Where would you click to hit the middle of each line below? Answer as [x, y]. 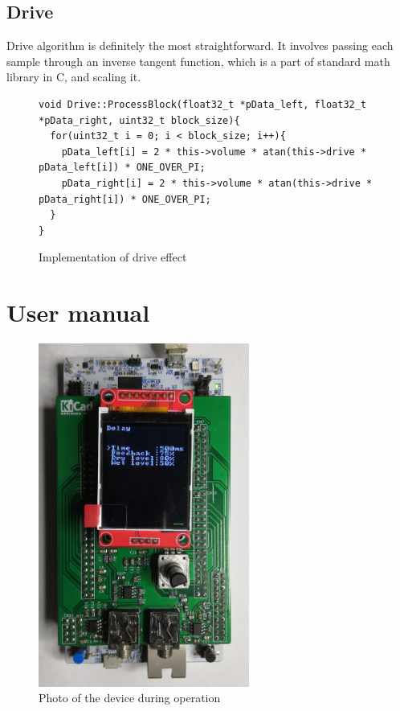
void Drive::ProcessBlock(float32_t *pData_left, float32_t [203, 104]
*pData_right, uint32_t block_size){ [139, 120]
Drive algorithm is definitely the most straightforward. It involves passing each [200, 45]
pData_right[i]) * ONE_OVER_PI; [125, 199]
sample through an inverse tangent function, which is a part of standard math [198, 61]
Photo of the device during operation [130, 698]
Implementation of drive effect [113, 257]
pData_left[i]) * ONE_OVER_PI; [122, 168]
